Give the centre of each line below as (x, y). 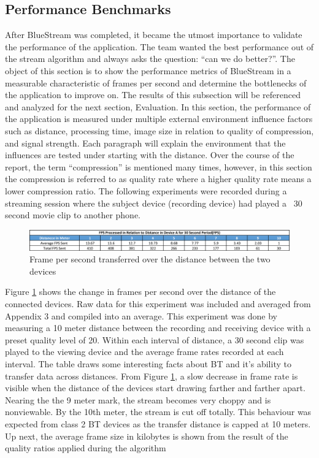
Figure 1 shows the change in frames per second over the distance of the (140, 292)
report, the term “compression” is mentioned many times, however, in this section (159, 166)
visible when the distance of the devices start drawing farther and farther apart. (155, 388)
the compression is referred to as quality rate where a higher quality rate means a (158, 179)
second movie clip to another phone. (73, 215)
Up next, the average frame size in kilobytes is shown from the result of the (147, 436)
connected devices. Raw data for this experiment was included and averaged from (158, 304)
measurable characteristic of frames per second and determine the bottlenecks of (156, 82)
